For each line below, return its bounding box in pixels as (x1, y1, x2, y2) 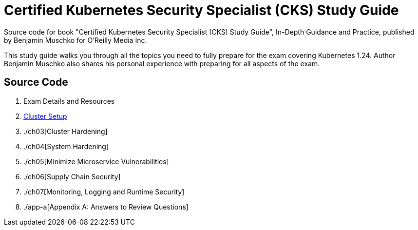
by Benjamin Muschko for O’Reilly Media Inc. (4, 36, 147, 44)
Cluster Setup (23, 112, 67, 120)
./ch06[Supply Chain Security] (23, 172, 121, 181)
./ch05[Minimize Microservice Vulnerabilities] (23, 157, 169, 166)
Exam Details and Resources (23, 96, 115, 105)
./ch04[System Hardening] (23, 142, 109, 151)
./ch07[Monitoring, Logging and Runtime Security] (23, 187, 185, 196)
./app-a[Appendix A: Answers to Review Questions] (23, 202, 189, 211)
